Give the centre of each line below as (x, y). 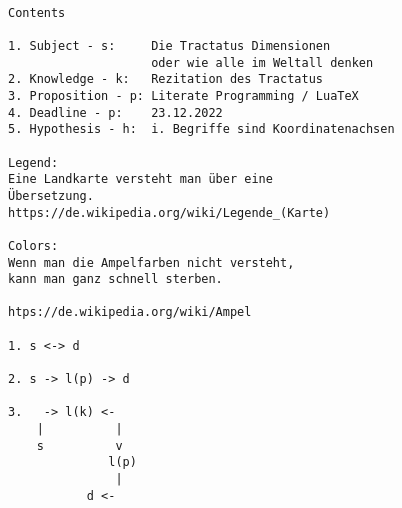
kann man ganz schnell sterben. (115, 279)
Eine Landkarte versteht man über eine (140, 179)
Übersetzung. (51, 195)
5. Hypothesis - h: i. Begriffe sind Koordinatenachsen (201, 129)
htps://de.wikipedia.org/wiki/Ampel (130, 312)
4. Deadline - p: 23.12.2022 (115, 112)
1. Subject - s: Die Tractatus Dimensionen (169, 45)
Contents (37, 12)
